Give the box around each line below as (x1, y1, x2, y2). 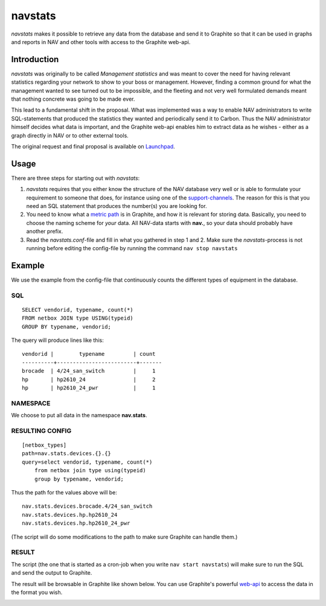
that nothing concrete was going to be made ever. (11, 95, 135, 103)
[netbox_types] (22, 442, 67, 449)
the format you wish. (11, 589, 63, 596)
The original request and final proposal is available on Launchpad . (11, 142, 175, 150)
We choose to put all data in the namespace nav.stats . (11, 412, 147, 419)
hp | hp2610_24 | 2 (22, 376, 156, 383)
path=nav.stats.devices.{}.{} (22, 450, 112, 457)
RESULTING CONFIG (11, 426, 72, 435)
